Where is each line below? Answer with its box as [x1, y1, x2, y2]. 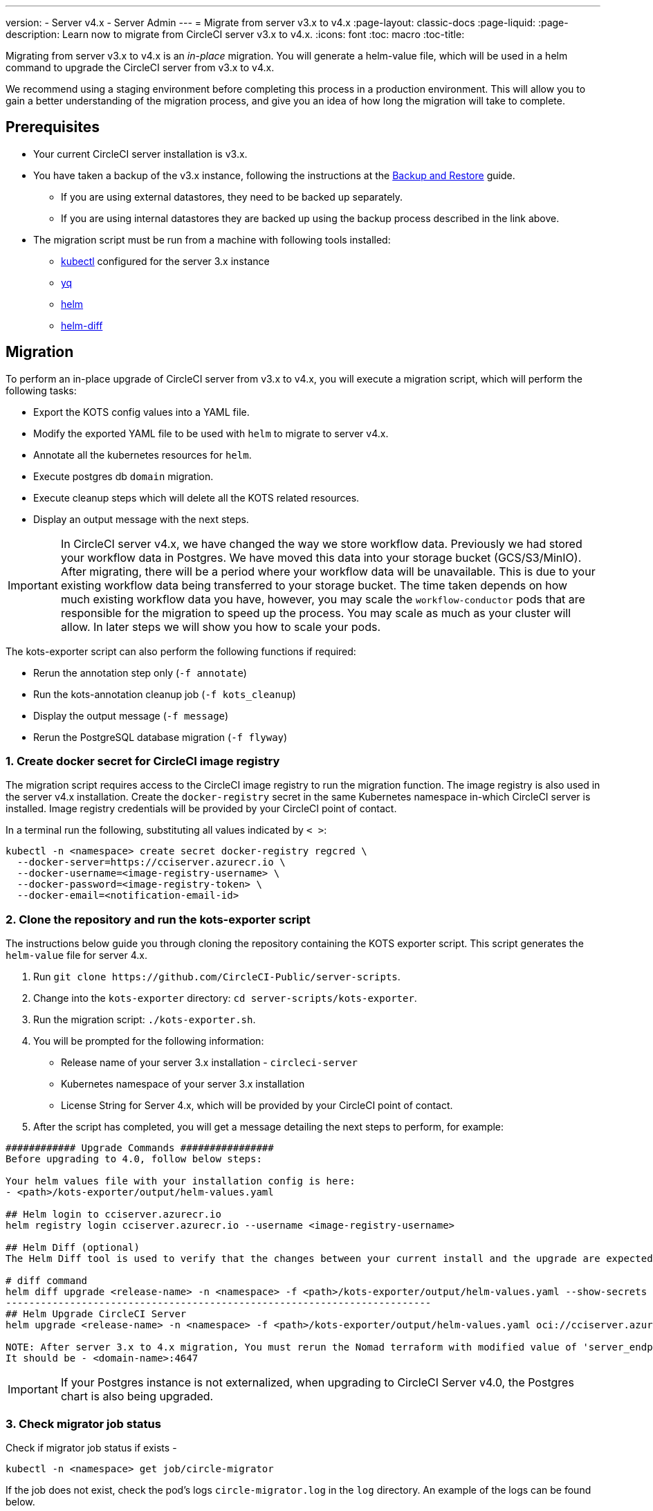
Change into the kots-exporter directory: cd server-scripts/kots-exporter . [33, 992, 417, 1005]
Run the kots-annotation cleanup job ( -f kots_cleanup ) [33, 688, 296, 700]
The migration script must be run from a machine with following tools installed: [33, 233, 391, 246]
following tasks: [6, 384, 77, 396]
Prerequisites [6, 118, 100, 136]
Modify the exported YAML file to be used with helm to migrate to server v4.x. [33, 427, 389, 439]
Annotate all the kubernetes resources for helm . [33, 448, 252, 461]
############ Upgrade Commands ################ [6, 1142, 274, 1154]
